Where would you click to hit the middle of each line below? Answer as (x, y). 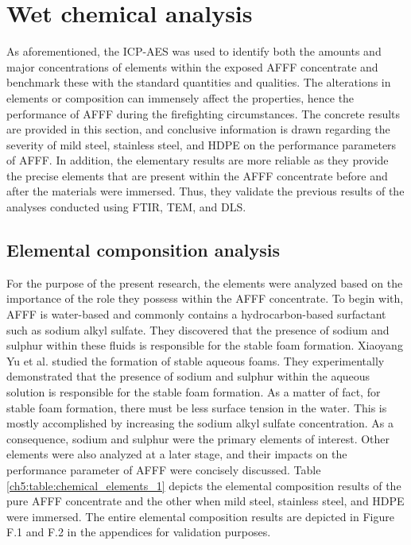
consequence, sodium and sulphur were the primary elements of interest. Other (198, 438)
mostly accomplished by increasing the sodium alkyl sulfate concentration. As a (200, 423)
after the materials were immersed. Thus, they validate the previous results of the (205, 191)
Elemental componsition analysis (143, 250)
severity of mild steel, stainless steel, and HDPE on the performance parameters (202, 144)
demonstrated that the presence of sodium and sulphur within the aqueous (188, 376)
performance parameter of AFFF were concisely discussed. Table (164, 469)
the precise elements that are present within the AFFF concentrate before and (197, 175)
